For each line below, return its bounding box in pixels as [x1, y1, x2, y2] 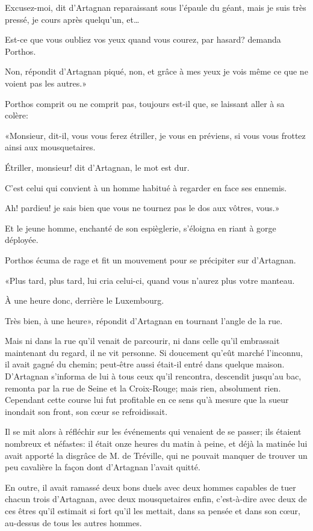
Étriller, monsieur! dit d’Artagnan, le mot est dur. [5, 161, 190, 173]
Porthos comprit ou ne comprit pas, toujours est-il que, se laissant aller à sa [5, 97, 285, 109]
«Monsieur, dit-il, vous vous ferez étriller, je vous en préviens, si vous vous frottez [5, 129, 306, 141]
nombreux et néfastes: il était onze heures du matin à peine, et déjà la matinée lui [5, 437, 308, 450]
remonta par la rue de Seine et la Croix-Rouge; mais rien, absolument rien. [5, 381, 281, 394]
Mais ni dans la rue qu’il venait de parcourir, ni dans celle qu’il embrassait [5, 334, 280, 347]
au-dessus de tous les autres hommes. [5, 516, 142, 529]
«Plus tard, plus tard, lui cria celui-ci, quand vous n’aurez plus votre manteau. [5, 274, 295, 286]
